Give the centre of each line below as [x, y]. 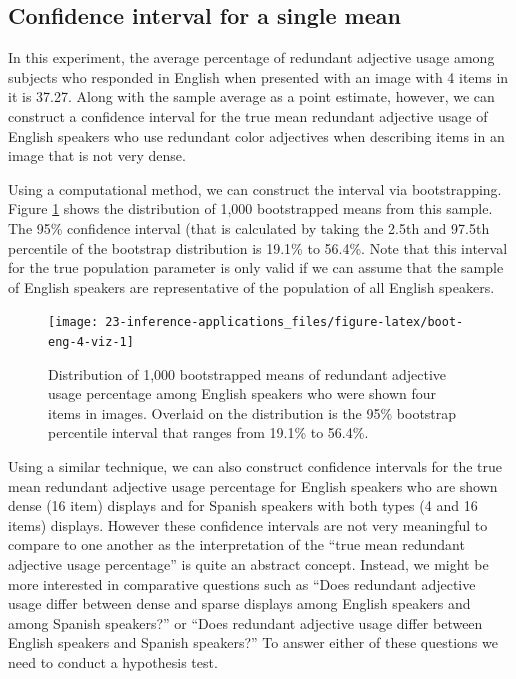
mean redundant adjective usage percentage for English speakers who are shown [253, 485]
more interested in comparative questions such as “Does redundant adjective [242, 583]
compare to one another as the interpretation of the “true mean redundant [236, 544]
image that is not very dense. [97, 155]
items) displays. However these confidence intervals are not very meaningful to [248, 524]
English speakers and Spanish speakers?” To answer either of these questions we [253, 642]
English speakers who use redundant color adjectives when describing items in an [256, 135]
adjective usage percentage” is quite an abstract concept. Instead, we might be [248, 563]
